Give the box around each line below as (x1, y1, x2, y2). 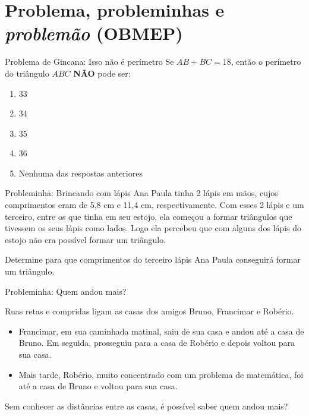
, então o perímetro (231, 55, 301, 68)
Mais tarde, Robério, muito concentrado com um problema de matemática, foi (18, 368, 304, 380)
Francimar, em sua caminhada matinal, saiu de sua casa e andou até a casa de (18, 324, 304, 337)
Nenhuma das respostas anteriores (18, 166, 143, 179)
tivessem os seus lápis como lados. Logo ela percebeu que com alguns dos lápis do (5, 222, 302, 234)
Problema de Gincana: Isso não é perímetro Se (5, 55, 174, 68)
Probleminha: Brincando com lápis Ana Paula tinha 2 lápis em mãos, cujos (5, 187, 278, 199)
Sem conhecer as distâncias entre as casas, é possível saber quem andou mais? (5, 399, 288, 412)
